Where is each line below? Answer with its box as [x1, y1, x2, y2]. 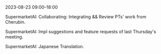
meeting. [5, 34, 23, 40]
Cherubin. [5, 19, 26, 25]
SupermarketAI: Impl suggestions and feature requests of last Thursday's [5, 29, 156, 34]
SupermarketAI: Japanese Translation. [5, 44, 84, 49]
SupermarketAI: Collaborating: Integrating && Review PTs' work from [5, 14, 146, 19]
